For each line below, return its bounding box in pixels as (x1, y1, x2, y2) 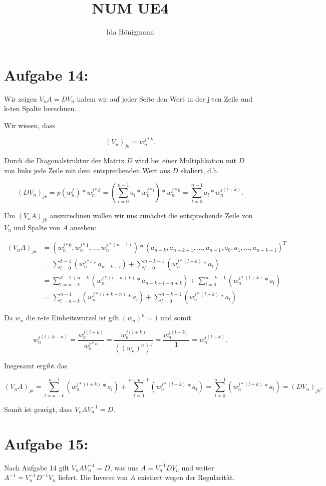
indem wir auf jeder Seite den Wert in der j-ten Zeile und (77, 93, 253, 104)
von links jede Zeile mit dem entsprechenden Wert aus (4, 165, 170, 175)
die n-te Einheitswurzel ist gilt (26, 312, 119, 323)
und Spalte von (14, 222, 61, 232)
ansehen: (70, 222, 97, 232)
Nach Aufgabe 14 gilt (4, 462, 69, 472)
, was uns (110, 462, 139, 472)
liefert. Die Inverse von (58, 472, 128, 482)
